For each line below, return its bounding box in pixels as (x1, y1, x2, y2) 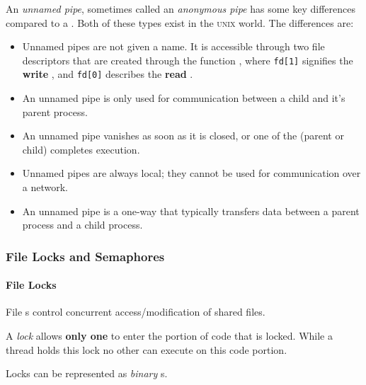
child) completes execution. (22, 142, 140, 156)
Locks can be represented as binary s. (6, 366, 168, 381)
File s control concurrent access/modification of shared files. (6, 304, 265, 319)
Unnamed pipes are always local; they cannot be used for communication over (22, 166, 361, 180)
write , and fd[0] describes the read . (22, 67, 193, 81)
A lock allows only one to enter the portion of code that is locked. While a (6, 328, 333, 343)
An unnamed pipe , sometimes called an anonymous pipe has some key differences (6, 1, 355, 16)
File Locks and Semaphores (6, 247, 165, 265)
